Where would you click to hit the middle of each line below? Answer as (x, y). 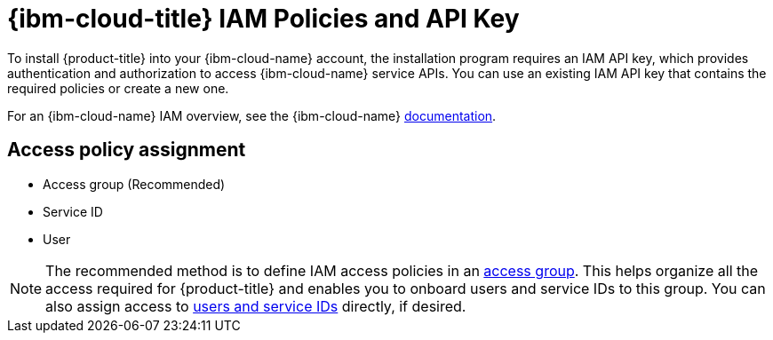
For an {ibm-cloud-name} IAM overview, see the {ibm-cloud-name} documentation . (252, 115)
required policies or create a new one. (118, 88)
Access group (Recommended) (134, 184)
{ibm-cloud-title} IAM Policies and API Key (263, 19)
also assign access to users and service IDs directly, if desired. (256, 306)
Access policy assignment (127, 150)
